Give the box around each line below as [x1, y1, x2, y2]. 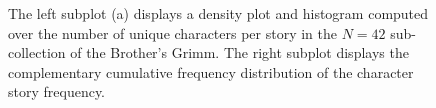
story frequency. [8, 81, 106, 102]
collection [8, 42, 66, 63]
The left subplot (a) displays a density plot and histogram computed [8, 3, 429, 23]
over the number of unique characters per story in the [8, 22, 337, 43]
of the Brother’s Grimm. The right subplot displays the [70, 42, 409, 63]
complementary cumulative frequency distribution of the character [8, 61, 414, 82]
